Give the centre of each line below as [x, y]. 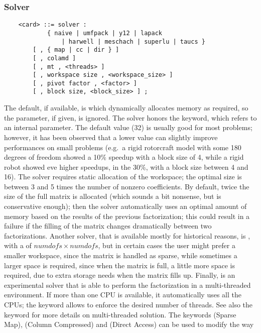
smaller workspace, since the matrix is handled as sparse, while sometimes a [121, 255]
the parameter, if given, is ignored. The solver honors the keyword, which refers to [130, 117]
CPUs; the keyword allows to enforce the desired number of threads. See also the [128, 304]
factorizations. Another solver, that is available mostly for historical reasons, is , [127, 235]
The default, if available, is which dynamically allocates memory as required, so [126, 108]
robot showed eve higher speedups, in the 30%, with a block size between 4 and [126, 166]
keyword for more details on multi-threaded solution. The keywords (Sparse [120, 314]
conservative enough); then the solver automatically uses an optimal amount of [125, 206]
